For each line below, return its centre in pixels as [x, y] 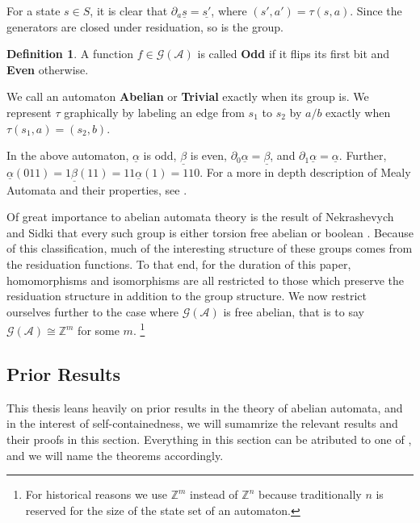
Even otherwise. [48, 69]
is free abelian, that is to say [294, 311]
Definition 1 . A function [70, 54]
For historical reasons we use [97, 494]
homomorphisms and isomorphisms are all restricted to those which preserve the [206, 280]
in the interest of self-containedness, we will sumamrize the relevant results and [202, 423]
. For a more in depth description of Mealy [305, 172]
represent [29, 112]
